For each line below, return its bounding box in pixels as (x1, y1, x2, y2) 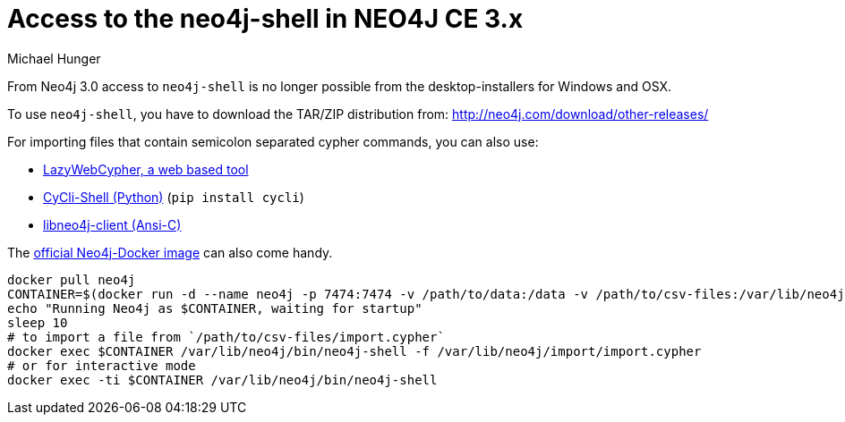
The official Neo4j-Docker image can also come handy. (7, 244, 333, 260)
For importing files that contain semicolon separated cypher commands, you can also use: (7, 133, 539, 149)
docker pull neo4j (7, 272, 136, 287)
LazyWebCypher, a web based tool (43, 161, 249, 177)
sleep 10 (7, 315, 68, 330)
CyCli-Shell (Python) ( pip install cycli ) (43, 189, 304, 205)
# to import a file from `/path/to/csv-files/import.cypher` (7, 329, 445, 344)
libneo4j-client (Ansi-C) (43, 216, 182, 232)
